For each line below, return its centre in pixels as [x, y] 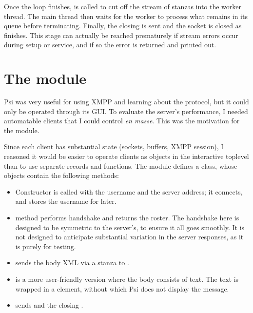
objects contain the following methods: [61, 175]
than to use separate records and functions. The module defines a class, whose [121, 166]
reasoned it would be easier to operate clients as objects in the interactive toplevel [126, 156]
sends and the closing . [49, 305]
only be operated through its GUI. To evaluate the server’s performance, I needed [126, 111]
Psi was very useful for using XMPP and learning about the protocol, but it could [126, 102]
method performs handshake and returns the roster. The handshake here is [127, 218]
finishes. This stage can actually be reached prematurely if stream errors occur [121, 35]
